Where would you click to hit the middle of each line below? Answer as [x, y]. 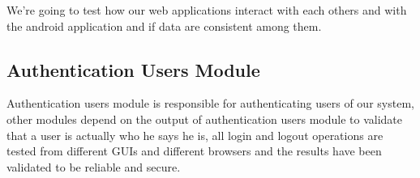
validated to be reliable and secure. [94, 166]
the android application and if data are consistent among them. [164, 25]
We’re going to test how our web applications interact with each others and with [207, 10]
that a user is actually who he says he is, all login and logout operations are [195, 135]
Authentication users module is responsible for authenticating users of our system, [210, 103]
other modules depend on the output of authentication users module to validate [205, 119]
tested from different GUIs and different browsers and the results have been [194, 151]
